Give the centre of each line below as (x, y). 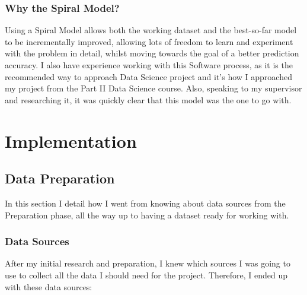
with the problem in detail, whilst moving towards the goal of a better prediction (152, 53)
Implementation (71, 140)
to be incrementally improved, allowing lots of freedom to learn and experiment (149, 41)
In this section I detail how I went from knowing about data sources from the (145, 203)
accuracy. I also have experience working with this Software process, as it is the (149, 65)
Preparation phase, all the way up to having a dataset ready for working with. (147, 215)
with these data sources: (49, 286)
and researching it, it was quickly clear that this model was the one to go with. (148, 99)
